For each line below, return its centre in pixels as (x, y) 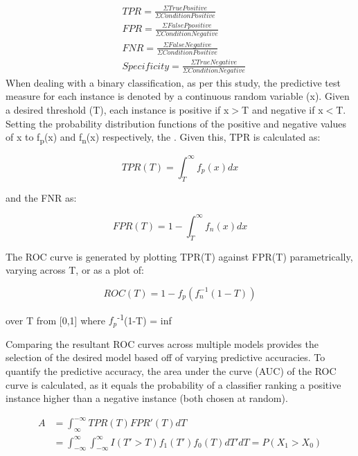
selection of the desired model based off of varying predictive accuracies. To (165, 357)
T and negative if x (283, 110)
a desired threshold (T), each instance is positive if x (117, 110)
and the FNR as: (41, 197)
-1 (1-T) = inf (144, 319)
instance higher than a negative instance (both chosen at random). (147, 398)
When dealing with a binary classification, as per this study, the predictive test (173, 82)
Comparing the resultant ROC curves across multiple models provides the (162, 343)
